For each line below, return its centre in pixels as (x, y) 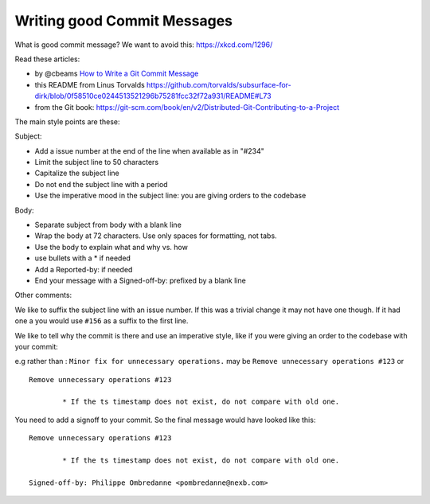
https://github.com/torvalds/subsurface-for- (219, 84)
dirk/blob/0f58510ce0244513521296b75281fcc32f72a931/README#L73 (153, 96)
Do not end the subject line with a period (101, 184)
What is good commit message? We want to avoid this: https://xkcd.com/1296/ (144, 45)
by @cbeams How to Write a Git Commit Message (117, 74)
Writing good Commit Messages (124, 21)
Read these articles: (47, 59)
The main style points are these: (67, 121)
